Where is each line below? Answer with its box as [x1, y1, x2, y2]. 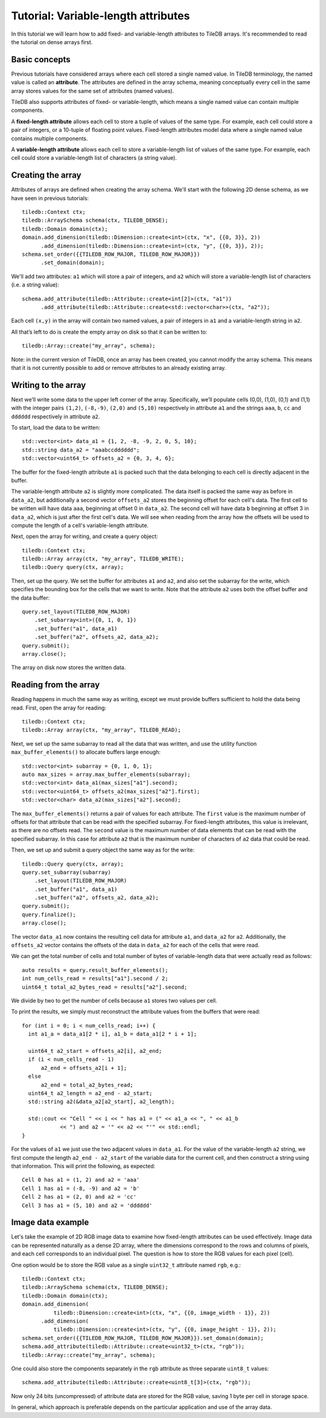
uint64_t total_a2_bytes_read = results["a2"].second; [22, 983, 188, 991]
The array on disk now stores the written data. [11, 664, 126, 671]
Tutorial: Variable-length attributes [11, 9, 190, 22]
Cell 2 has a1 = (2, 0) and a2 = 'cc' [22, 1194, 137, 1200]
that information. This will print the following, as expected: [11, 1162, 156, 1170]
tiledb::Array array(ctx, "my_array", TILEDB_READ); [22, 727, 181, 734]
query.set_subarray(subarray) [22, 869, 112, 876]
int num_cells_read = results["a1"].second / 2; [22, 975, 168, 982]
